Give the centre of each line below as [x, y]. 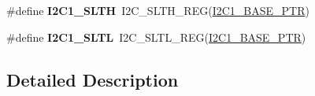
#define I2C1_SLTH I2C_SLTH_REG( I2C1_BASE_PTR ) [158, 10]
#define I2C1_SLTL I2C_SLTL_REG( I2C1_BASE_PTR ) [156, 37]
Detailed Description [93, 79]
